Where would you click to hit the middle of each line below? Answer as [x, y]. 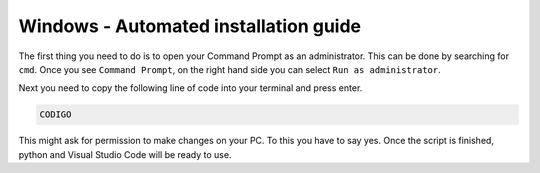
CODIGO [55, 114]
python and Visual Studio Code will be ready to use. [125, 154]
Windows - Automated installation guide [190, 26]
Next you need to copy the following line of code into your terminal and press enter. [190, 88]
